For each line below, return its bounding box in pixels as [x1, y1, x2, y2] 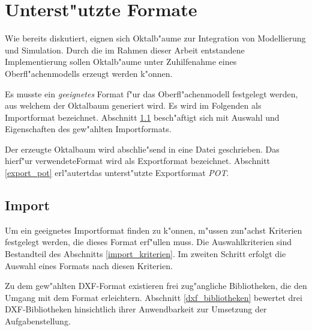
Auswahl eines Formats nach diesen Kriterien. [5, 259, 173, 272]
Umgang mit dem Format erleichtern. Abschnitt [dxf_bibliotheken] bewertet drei [5, 291, 302, 303]
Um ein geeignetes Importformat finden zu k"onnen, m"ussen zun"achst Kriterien [5, 223, 302, 236]
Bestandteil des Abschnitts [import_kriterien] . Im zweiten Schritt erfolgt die [5, 247, 286, 260]
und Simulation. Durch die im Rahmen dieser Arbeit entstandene [5, 43, 245, 56]
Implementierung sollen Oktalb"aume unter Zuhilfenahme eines [5, 55, 237, 68]
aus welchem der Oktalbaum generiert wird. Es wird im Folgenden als [5, 99, 262, 112]
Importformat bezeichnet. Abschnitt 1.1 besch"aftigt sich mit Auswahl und [5, 111, 280, 123]
